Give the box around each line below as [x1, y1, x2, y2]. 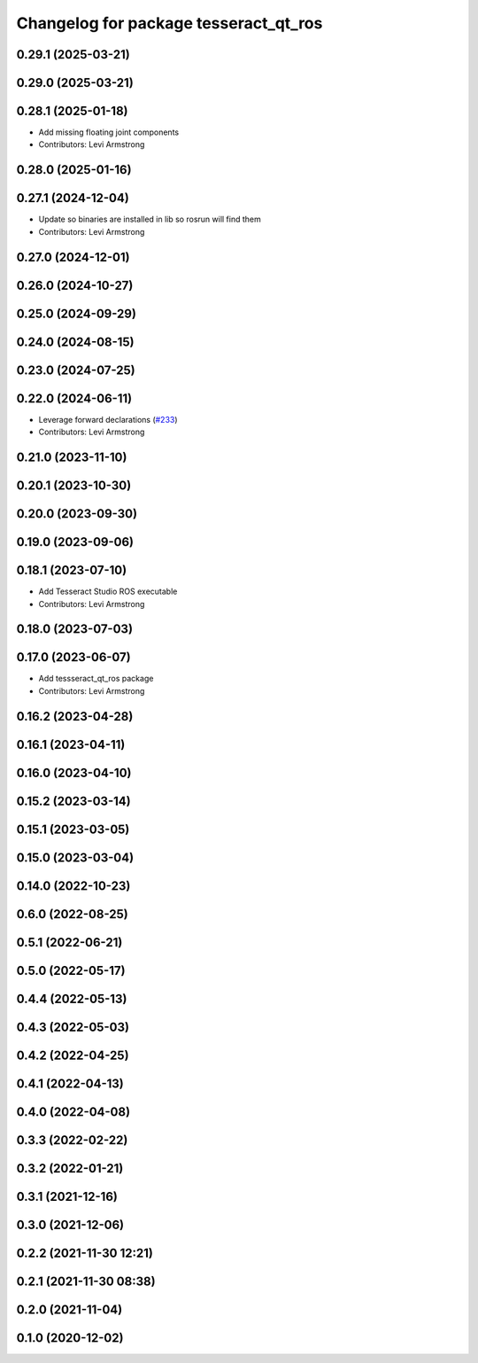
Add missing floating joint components [38, 127, 180, 137]
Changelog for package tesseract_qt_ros [16, 13, 323, 33]
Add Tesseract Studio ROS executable [38, 586, 178, 597]
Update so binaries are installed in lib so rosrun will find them [38, 214, 261, 225]
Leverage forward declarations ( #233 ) [38, 414, 178, 424]
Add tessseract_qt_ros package [38, 674, 154, 684]
